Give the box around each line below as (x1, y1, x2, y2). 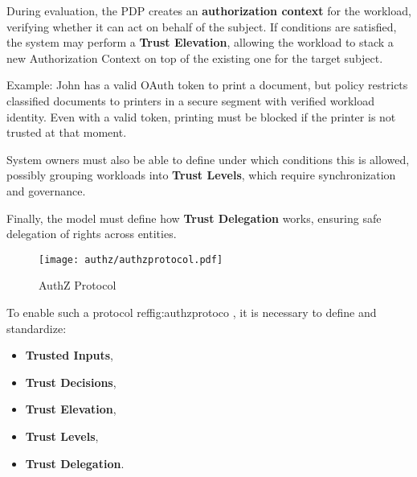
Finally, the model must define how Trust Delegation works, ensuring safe (6, 209, 382, 226)
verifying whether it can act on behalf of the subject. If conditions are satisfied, (6, 18, 397, 35)
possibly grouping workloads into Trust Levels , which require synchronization (6, 167, 396, 183)
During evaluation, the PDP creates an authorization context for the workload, (6, 2, 411, 19)
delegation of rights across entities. (6, 225, 177, 242)
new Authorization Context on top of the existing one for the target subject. (6, 49, 383, 66)
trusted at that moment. (6, 124, 127, 141)
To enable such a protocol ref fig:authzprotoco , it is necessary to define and (6, 303, 377, 320)
